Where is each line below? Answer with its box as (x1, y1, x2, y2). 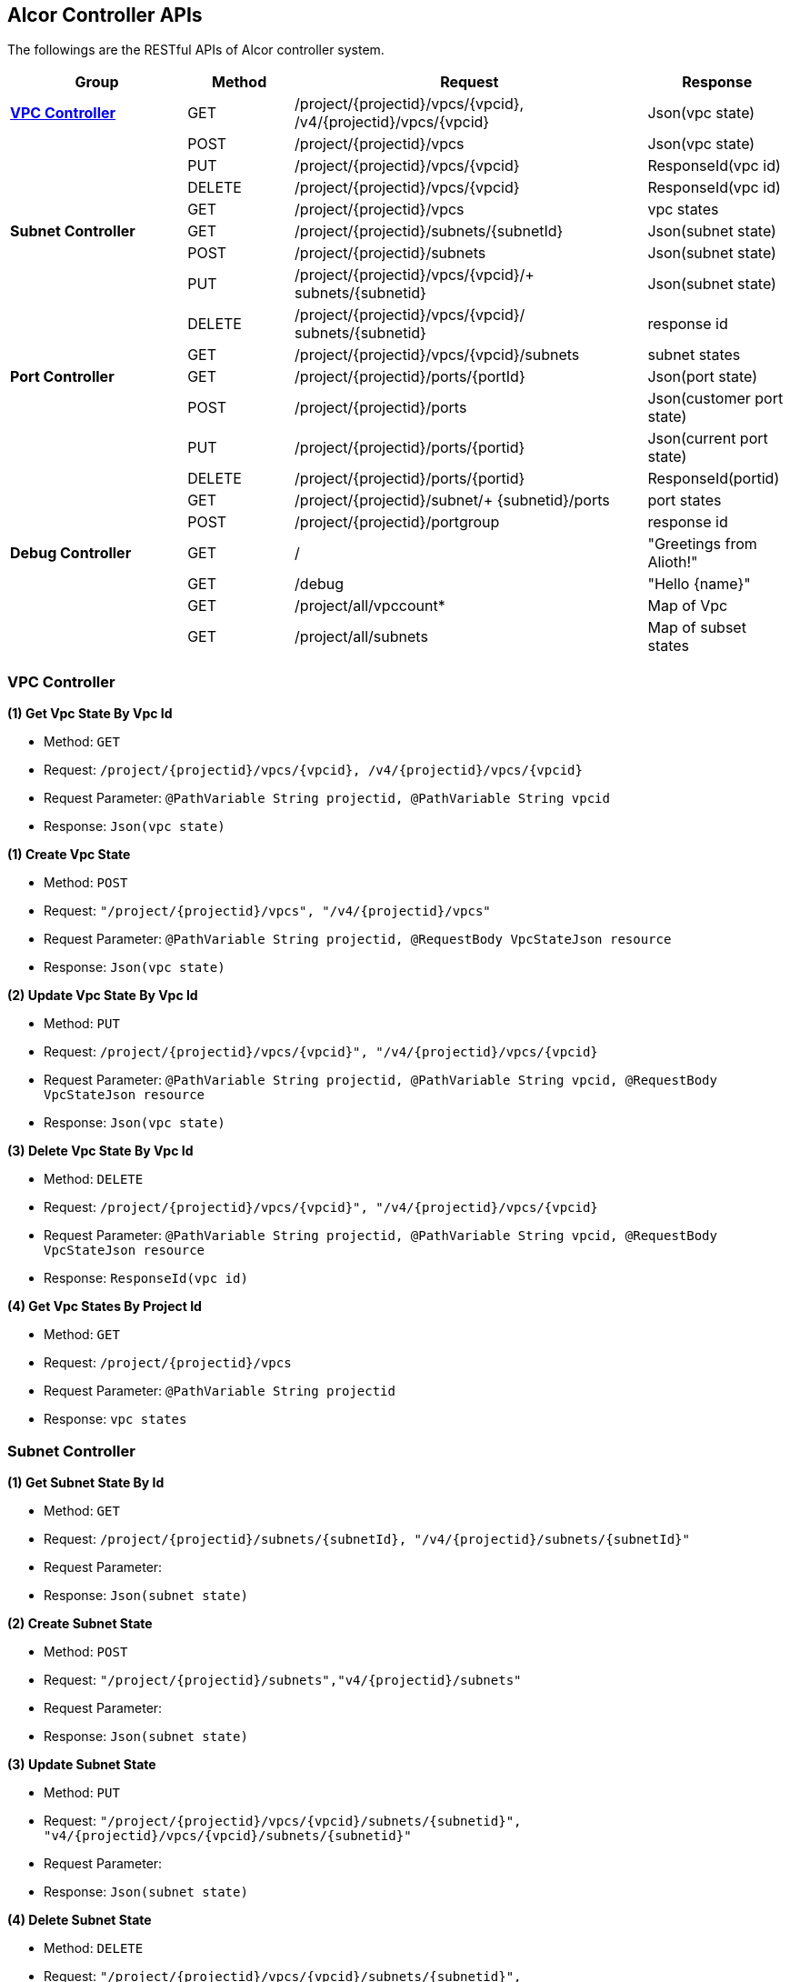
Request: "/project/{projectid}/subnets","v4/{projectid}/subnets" (44, 1671, 522, 1687)
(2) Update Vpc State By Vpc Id (7, 987, 198, 1004)
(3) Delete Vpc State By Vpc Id (7, 1143, 194, 1159)
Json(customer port (647, 389, 784, 408)
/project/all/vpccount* (295, 596, 445, 616)
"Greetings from (647, 535, 757, 554)
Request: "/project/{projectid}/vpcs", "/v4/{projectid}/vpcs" (44, 903, 491, 919)
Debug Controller (10, 544, 132, 563)
